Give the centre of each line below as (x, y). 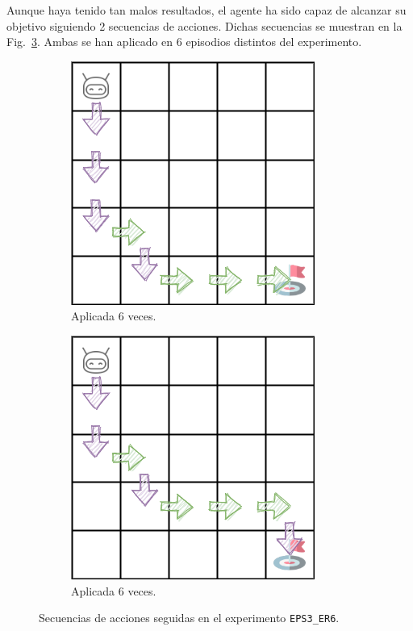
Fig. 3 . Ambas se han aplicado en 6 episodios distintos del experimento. (184, 42)
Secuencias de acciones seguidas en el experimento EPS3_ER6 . (189, 618)
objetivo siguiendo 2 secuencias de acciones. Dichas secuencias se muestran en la (204, 25)
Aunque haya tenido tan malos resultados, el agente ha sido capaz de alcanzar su (206, 10)
